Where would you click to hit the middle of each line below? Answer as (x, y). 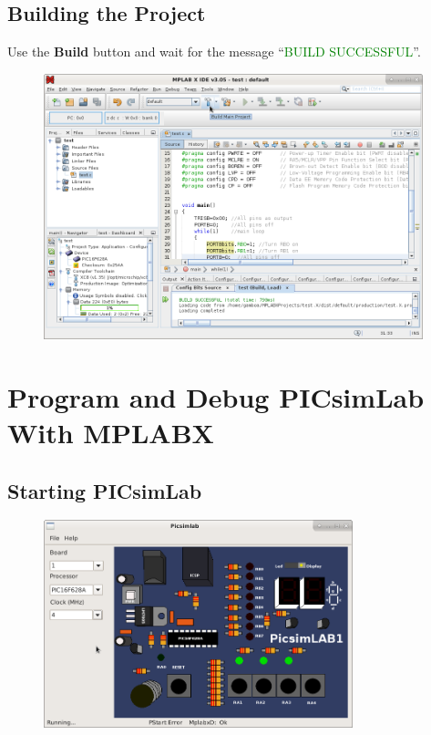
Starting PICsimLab (105, 490)
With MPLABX (111, 433)
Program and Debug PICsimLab (216, 396)
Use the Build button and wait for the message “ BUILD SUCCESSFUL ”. (214, 52)
